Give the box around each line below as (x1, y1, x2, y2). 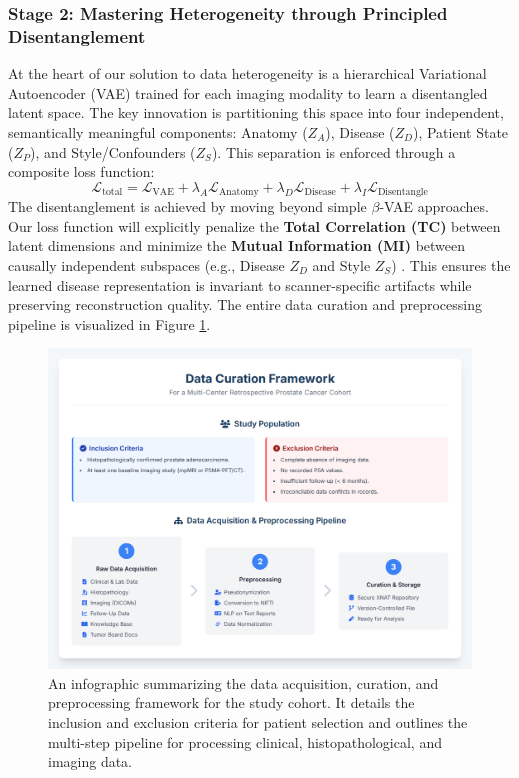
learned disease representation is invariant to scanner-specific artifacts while (8, 274, 472, 295)
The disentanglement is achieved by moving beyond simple (8, 196, 367, 217)
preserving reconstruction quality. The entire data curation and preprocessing (8, 294, 482, 315)
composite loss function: (8, 161, 155, 182)
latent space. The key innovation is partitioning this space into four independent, (8, 102, 504, 123)
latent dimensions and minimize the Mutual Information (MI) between (8, 235, 466, 256)
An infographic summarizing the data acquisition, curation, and (48, 672, 439, 693)
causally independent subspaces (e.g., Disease (8, 254, 285, 275)
